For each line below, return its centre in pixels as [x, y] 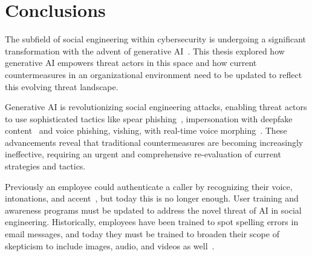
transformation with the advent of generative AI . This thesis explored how [145, 51]
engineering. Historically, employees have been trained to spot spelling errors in [152, 222]
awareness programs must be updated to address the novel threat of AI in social [153, 210]
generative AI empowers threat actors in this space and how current [131, 63]
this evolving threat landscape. [62, 86]
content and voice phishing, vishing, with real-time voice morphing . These [146, 130]
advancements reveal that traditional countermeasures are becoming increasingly [154, 142]
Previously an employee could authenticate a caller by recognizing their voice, [149, 186]
